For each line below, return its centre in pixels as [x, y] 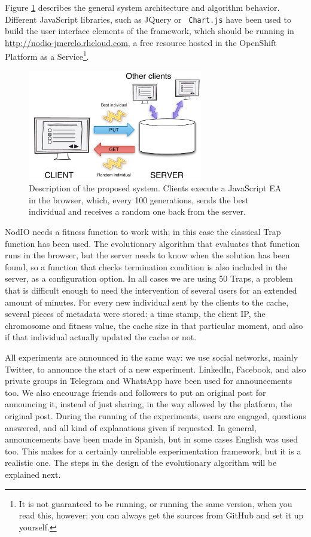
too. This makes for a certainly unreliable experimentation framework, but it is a [153, 451]
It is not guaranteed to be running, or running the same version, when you [155, 503]
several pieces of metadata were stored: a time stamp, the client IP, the [135, 314]
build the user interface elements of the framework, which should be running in [150, 31]
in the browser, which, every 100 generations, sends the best [139, 199]
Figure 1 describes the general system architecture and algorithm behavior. [142, 7]
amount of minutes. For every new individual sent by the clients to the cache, [147, 302]
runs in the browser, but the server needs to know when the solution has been [147, 255]
